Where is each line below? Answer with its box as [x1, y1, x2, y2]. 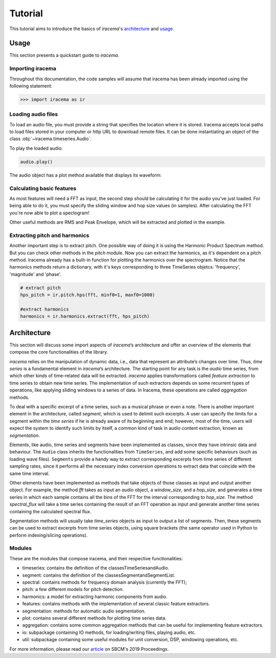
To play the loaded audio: [9, 145, 63, 151]
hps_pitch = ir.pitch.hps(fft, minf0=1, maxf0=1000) [20, 292, 155, 298]
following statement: [9, 82, 53, 89]
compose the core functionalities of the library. [9, 349, 108, 355]
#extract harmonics [20, 306, 69, 312]
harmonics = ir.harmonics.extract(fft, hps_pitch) [20, 314, 150, 319]
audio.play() [20, 159, 53, 165]
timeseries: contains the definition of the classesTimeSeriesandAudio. [22, 565, 170, 571]
